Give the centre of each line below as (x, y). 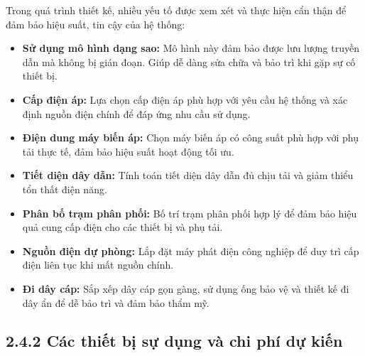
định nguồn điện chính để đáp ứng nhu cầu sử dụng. (136, 113)
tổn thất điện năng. (65, 189)
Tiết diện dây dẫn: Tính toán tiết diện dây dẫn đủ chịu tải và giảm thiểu (188, 175)
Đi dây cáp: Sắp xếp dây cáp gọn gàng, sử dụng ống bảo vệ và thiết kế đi (186, 288)
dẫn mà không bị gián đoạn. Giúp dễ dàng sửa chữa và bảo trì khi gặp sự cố (189, 61)
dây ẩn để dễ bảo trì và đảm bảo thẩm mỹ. (116, 302)
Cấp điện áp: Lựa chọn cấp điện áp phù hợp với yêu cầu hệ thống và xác (185, 99)
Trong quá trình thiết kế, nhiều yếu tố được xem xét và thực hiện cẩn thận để (176, 10)
